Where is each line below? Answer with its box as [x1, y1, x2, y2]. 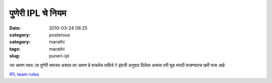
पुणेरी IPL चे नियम [9, 7, 66, 18]
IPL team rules [9, 71, 39, 77]
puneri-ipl [49, 53, 70, 59]
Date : [9, 25, 21, 31]
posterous [49, 31, 71, 37]
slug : [9, 53, 20, 59]
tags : [9, 45, 21, 52]
